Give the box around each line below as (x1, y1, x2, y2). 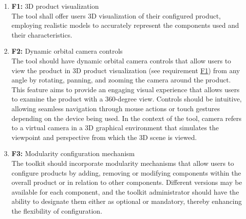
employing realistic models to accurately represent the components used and (11, 20, 239, 30)
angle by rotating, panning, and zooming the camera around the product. (11, 75, 231, 85)
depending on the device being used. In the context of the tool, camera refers (11, 113, 242, 123)
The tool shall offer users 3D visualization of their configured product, (11, 10, 221, 20)
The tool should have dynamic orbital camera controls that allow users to (11, 55, 231, 65)
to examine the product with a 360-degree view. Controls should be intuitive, (11, 94, 242, 104)
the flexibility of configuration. (11, 205, 102, 216)
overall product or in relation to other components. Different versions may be (11, 177, 242, 187)
